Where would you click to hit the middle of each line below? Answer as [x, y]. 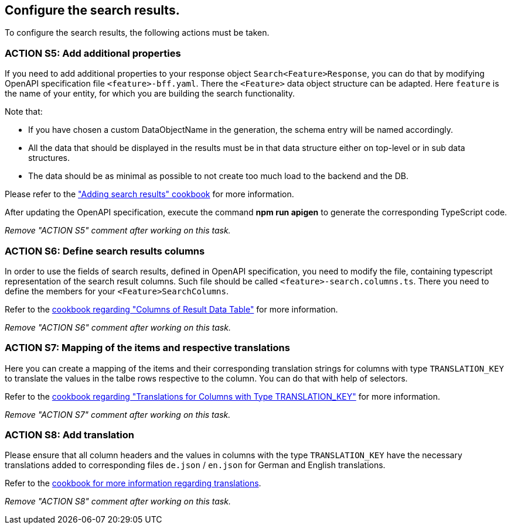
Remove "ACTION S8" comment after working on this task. [118, 501]
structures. [49, 158]
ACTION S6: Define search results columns [105, 251]
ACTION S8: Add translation [69, 435]
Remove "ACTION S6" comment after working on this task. [118, 327]
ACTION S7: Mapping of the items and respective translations [147, 348]
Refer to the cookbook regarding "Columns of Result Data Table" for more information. [171, 309]
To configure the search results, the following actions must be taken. [137, 33]
